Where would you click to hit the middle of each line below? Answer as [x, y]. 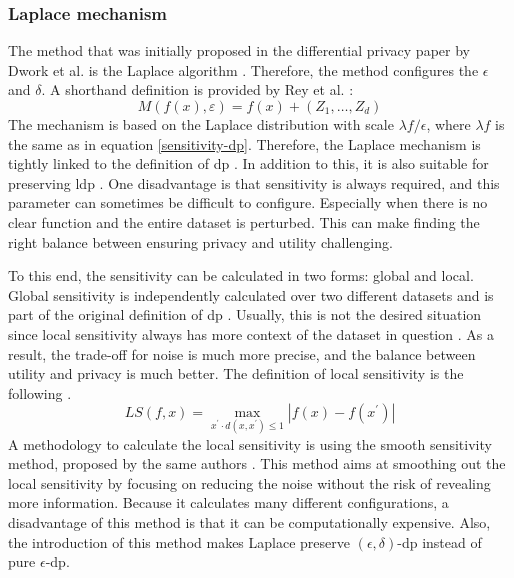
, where [448, 124]
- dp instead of [439, 541]
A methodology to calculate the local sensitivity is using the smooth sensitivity [250, 443]
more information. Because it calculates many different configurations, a [228, 502]
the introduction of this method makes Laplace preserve [179, 541]
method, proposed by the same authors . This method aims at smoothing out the [257, 463]
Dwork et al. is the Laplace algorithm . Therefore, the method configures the [243, 69]
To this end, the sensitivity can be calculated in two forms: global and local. [241, 275]
